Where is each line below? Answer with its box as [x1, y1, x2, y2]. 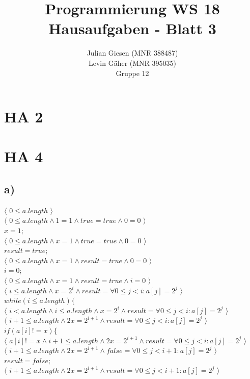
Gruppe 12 [116, 67, 149, 78]
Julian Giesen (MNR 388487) [87, 47, 178, 58]
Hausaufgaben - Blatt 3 [48, 18, 216, 39]
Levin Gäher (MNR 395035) [88, 57, 177, 68]
